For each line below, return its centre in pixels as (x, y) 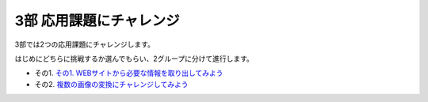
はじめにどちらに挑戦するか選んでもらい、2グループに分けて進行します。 (134, 59)
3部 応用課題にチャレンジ (97, 21)
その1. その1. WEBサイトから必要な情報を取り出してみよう (129, 73)
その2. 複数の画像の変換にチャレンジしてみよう (111, 84)
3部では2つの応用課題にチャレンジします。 (84, 44)
